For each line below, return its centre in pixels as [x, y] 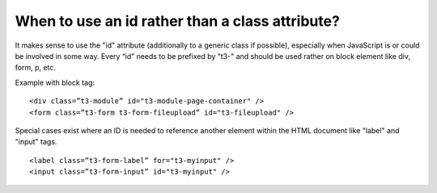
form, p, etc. [36, 68]
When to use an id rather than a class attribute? [177, 21]
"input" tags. [36, 142]
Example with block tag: [55, 82]
